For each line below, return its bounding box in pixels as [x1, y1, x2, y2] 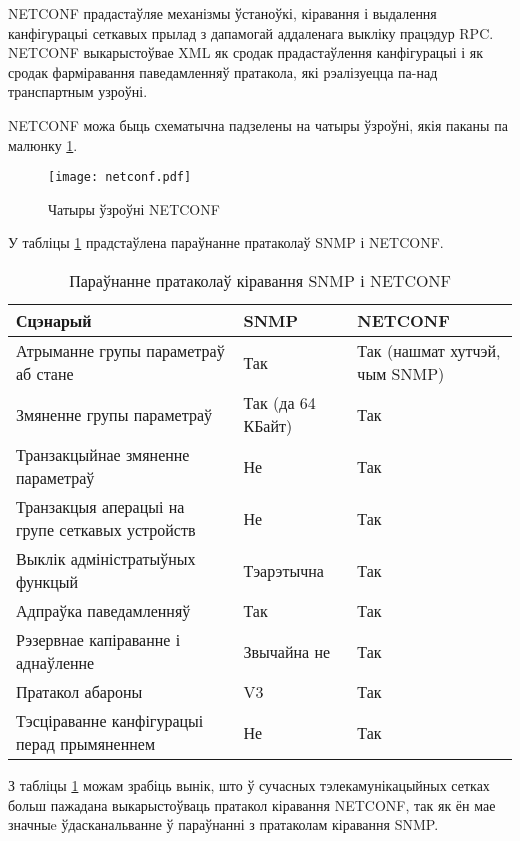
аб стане [16, 362, 74, 385]
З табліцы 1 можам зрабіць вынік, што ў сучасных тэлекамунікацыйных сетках [8, 775, 490, 795]
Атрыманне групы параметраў [16, 339, 225, 362]
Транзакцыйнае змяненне [16, 443, 190, 466]
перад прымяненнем [16, 732, 156, 755]
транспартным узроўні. [8, 81, 148, 102]
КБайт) [243, 414, 293, 437]
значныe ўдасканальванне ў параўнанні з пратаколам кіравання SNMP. [8, 814, 439, 835]
